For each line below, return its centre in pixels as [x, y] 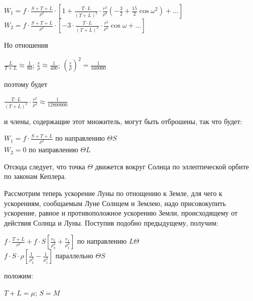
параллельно [74, 256]
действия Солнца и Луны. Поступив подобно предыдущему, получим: [111, 222]
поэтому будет [26, 84]
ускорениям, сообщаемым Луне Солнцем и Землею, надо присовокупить [115, 203]
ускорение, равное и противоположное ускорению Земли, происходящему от [121, 213]
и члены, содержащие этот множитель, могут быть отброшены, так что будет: [123, 121]
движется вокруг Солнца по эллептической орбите [172, 166]
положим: [19, 276]
